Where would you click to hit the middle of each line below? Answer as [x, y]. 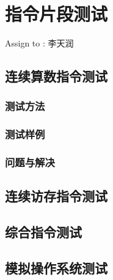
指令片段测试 [56, 14]
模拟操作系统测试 [56, 267]
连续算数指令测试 [56, 76]
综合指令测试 [43, 232]
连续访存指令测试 [56, 196]
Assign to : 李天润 [39, 43]
